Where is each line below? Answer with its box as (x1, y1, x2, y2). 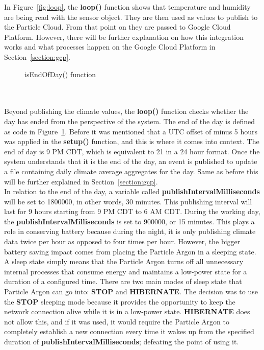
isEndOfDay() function (24, 68, 96, 79)
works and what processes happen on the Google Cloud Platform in (4, 41, 216, 52)
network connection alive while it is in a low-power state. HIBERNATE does (4, 306, 250, 317)
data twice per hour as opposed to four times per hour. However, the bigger (4, 236, 241, 247)
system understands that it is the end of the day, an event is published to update (4, 156, 257, 167)
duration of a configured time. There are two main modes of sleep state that (4, 276, 242, 287)
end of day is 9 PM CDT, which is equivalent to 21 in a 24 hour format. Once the (4, 146, 260, 156)
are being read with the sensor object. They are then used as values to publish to (4, 11, 258, 22)
